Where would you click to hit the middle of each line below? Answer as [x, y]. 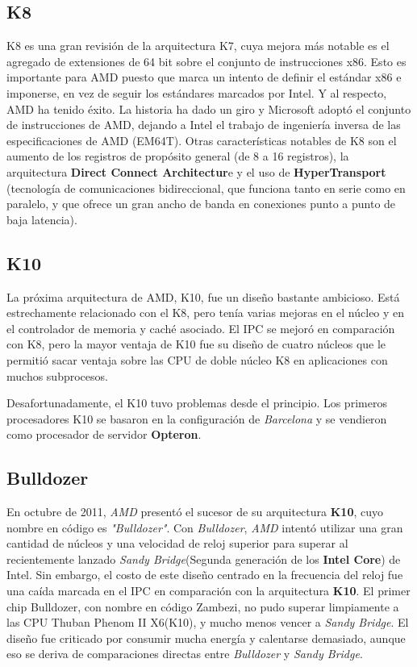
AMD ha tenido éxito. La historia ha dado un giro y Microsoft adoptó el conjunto [209, 108]
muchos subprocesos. [57, 375]
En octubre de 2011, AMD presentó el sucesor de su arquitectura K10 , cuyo [195, 512]
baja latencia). [42, 219]
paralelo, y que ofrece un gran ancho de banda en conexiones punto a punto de [201, 204]
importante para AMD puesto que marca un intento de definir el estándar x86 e [204, 77]
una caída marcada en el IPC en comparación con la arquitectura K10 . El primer [208, 591]
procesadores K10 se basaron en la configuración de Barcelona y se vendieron [197, 418]
